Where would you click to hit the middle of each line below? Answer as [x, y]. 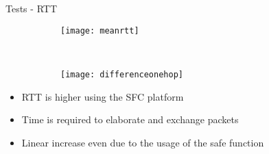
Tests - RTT [31, 8]
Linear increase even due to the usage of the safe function [143, 142]
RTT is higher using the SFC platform [103, 96]
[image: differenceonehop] [122, 74]
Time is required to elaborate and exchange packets [130, 119]
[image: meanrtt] [100, 30]
